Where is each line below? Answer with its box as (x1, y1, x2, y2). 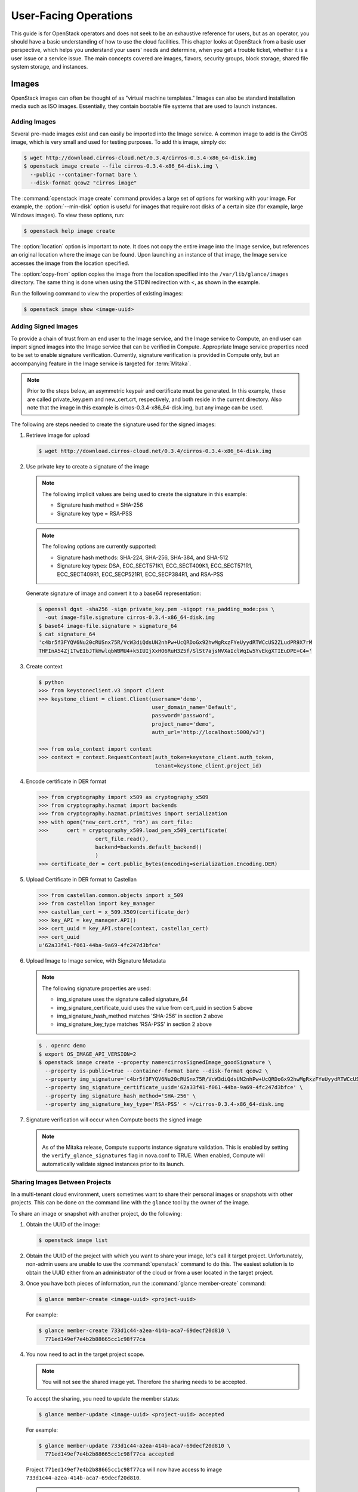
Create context (26, 662, 63, 670)
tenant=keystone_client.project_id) (155, 762, 263, 769)
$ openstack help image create (23, 227, 116, 234)
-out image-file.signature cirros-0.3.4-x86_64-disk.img (45, 614, 215, 621)
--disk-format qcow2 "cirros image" (30, 180, 137, 186)
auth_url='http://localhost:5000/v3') (152, 729, 266, 736)
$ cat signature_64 (38, 631, 95, 638)
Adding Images (11, 118, 56, 126)
